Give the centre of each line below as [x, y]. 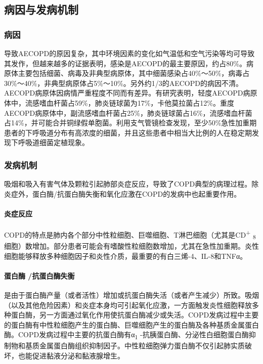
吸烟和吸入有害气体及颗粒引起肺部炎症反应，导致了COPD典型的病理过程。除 [131, 184]
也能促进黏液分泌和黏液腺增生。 [71, 355]
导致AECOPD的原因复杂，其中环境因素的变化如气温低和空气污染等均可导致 [129, 53]
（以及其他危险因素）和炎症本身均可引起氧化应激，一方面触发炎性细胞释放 [128, 305]
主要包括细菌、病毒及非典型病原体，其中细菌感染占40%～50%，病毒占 [134, 73]
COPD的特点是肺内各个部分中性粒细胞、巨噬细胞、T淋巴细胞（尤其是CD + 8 [130, 235]
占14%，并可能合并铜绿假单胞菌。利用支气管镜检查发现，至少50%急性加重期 [130, 123]
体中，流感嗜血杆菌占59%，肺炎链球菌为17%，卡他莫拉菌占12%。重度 [119, 102]
